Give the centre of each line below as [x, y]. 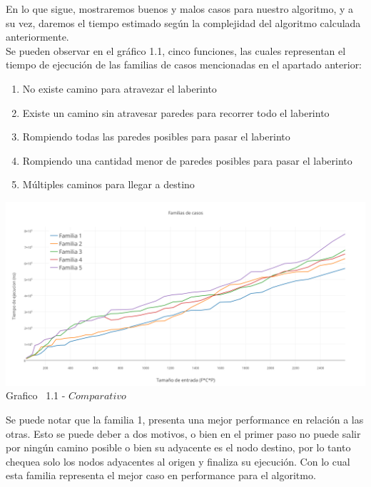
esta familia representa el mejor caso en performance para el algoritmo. [161, 475]
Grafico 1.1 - [36, 395]
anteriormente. [37, 37]
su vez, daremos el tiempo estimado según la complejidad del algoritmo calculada [183, 22]
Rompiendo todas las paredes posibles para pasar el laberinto [156, 137]
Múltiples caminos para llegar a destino [108, 184]
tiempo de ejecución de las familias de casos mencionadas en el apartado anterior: [184, 65]
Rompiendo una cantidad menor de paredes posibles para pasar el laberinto [187, 160]
